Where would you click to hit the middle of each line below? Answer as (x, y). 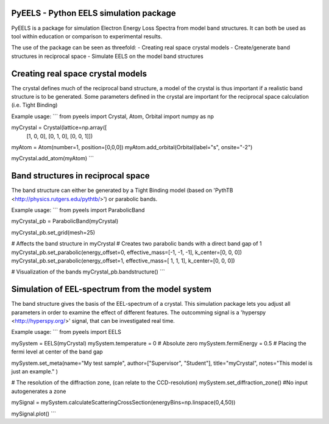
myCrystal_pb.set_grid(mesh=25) (53, 232)
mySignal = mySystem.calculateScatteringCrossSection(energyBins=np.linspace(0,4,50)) (123, 403)
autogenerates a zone (39, 391)
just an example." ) (34, 371)
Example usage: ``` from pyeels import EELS (66, 332)
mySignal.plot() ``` (34, 414)
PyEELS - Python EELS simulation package (94, 13)
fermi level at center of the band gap (57, 352)
